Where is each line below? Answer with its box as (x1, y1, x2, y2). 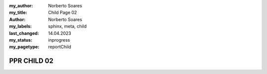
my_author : (9, 3, 33, 8)
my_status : (9, 37, 33, 43)
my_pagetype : (9, 44, 40, 50)
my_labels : (9, 24, 32, 29)
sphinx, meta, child (48, 24, 87, 29)
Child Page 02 (48, 10, 77, 16)
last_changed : (9, 30, 40, 36)
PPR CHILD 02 (9, 57, 54, 65)
